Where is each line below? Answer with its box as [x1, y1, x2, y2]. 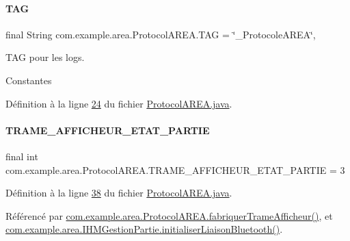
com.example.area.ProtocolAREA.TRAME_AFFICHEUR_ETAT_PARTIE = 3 [5, 162, 345, 177]
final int [5, 149, 38, 163]
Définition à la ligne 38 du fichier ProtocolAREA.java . [5, 186, 232, 200]
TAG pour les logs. [5, 50, 85, 64]
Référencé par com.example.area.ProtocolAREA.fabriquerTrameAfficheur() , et [5, 208, 333, 223]
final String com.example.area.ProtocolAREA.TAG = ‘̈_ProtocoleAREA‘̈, [5, 27, 316, 41]
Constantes [5, 73, 52, 87]
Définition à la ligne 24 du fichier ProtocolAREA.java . [5, 96, 232, 110]
